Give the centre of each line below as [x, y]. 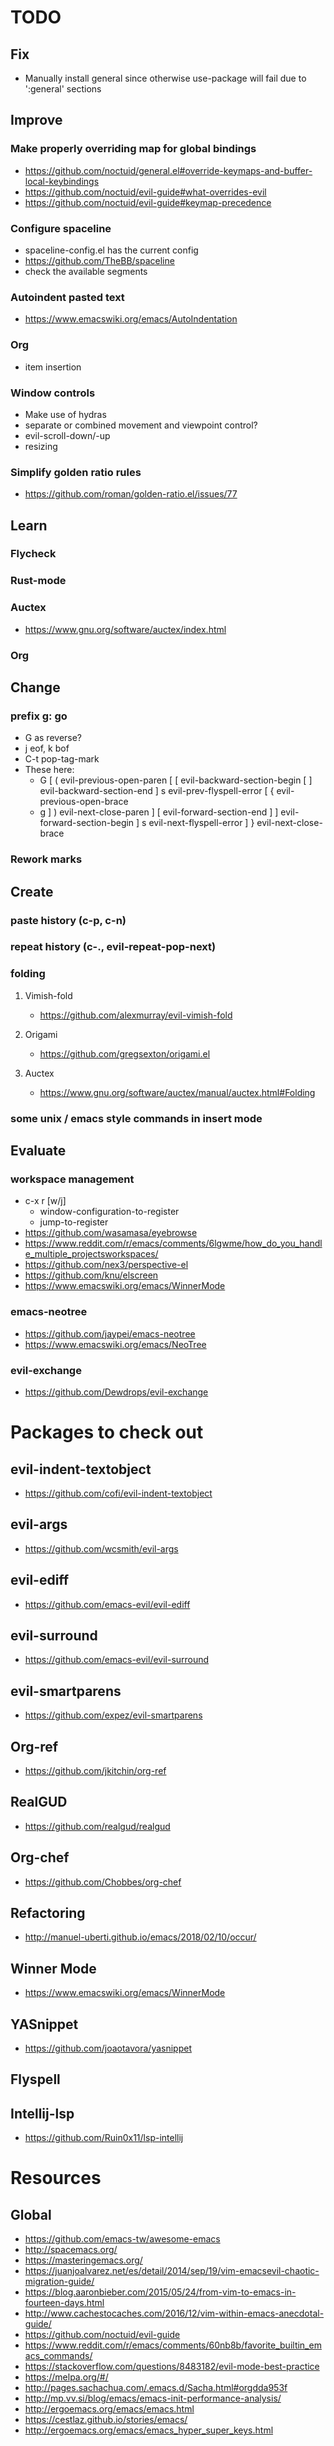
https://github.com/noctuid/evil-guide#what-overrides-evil [145, 192]
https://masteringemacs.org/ [83, 2260]
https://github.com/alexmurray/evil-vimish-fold [136, 1015]
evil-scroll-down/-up [67, 435]
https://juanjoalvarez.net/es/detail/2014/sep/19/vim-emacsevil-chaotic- [172, 2271]
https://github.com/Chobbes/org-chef [103, 1882]
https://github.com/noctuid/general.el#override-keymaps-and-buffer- [168, 170]
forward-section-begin [87, 823]
